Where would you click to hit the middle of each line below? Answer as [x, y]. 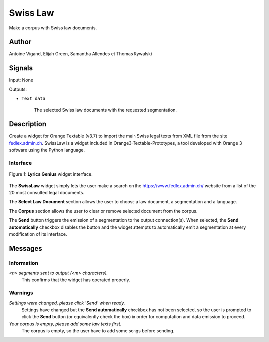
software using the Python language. [47, 150]
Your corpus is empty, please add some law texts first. [65, 324]
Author [20, 42]
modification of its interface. [38, 234]
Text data [34, 99]
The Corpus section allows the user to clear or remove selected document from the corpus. [103, 211]
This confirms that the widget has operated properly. [76, 280]
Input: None [21, 80]
